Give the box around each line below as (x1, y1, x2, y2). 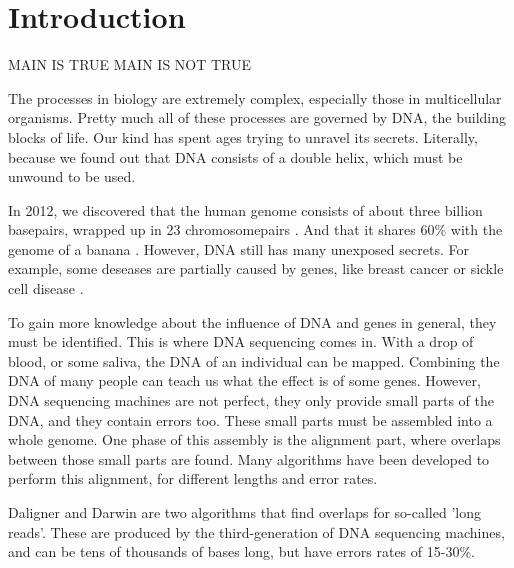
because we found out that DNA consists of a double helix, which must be (8, 146, 463, 167)
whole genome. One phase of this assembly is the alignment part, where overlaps (8, 429, 501, 450)
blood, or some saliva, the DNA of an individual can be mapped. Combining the (8, 350, 500, 371)
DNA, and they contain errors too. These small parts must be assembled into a (8, 409, 493, 430)
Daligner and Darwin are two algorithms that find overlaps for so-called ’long (8, 502, 481, 522)
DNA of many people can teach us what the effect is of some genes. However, (8, 370, 481, 391)
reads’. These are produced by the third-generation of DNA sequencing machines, (8, 521, 505, 542)
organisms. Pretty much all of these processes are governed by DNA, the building (8, 107, 507, 128)
